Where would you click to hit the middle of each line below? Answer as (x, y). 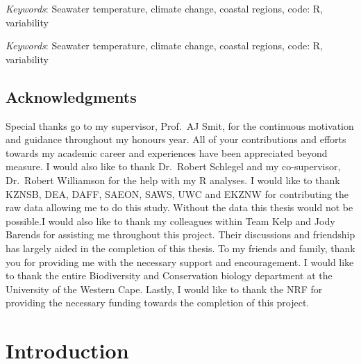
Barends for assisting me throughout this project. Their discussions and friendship (180, 234)
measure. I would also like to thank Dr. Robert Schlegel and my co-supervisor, (173, 166)
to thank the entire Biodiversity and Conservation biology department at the (169, 275)
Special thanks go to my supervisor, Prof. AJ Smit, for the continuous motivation (180, 125)
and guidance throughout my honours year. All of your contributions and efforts (176, 139)
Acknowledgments (71, 96)
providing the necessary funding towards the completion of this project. (158, 303)
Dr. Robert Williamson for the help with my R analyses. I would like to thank (173, 180)
